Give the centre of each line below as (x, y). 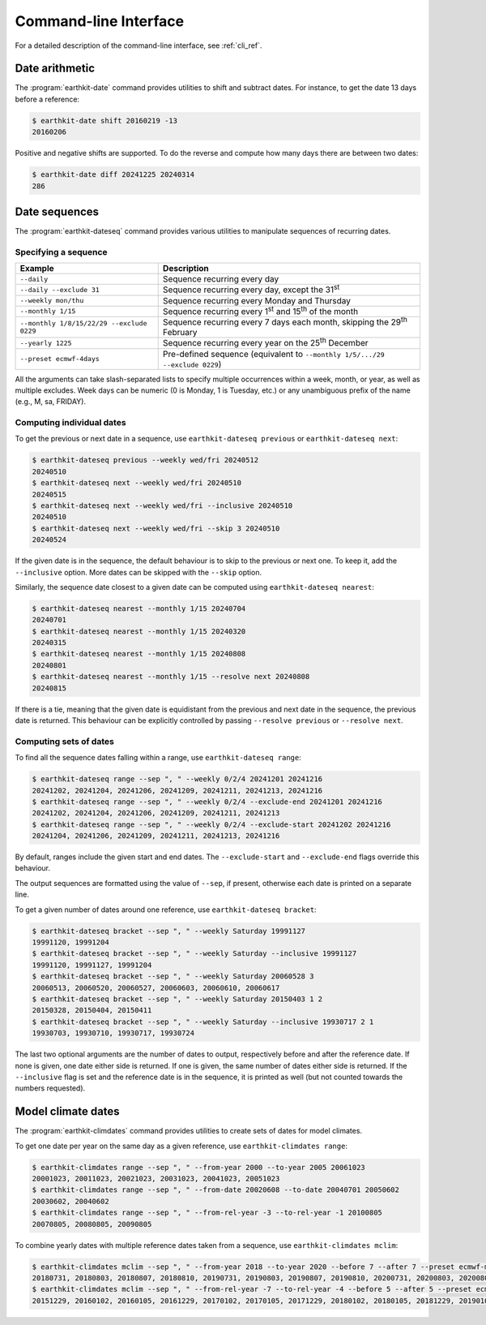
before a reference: (47, 99)
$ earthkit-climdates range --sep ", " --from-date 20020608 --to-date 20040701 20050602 (216, 1190)
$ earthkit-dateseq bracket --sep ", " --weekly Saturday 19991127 (169, 931)
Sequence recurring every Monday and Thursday (257, 300)
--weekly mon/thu (52, 301)
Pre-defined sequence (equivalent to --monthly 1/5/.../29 (273, 354)
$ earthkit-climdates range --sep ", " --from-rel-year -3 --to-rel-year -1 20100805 (207, 1213)
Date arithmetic (55, 69)
